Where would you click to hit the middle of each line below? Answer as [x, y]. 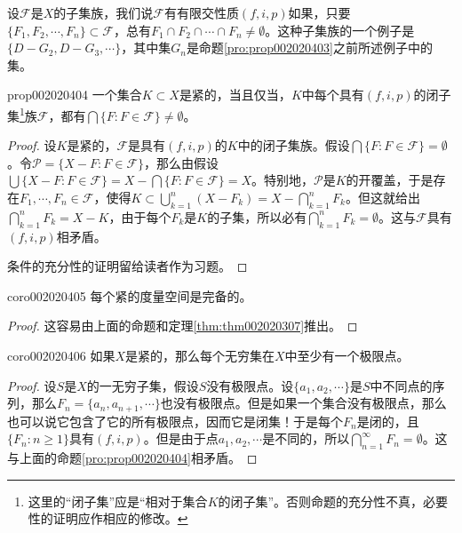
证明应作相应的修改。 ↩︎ [120, 518]
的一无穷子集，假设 [143, 385]
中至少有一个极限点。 [347, 355]
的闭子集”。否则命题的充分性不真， [321, 501]
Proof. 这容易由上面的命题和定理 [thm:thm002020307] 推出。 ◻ [183, 326]
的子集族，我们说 [104, 12]
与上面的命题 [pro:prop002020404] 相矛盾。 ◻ [132, 457]
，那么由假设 [182, 162]
